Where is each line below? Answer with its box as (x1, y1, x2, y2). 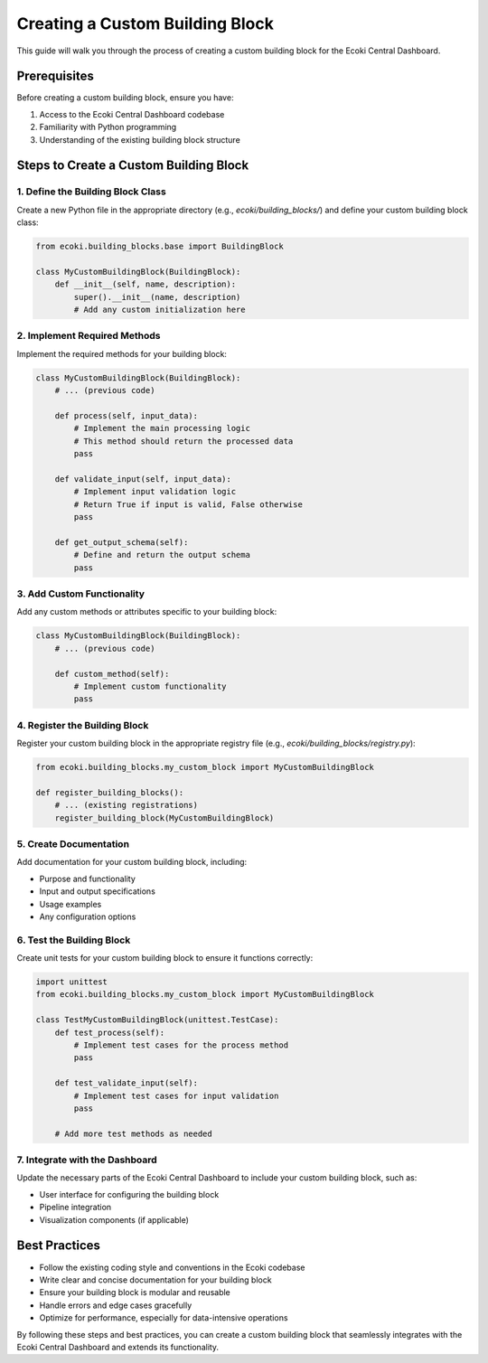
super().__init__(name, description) (73, 292, 241, 302)
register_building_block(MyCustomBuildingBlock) (54, 813, 275, 822)
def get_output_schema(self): (54, 537, 189, 547)
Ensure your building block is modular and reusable (39, 1287, 230, 1298)
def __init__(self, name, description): (54, 279, 237, 289)
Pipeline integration (39, 1202, 112, 1213)
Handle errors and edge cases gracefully (39, 1300, 192, 1311)
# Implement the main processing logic (73, 423, 250, 434)
